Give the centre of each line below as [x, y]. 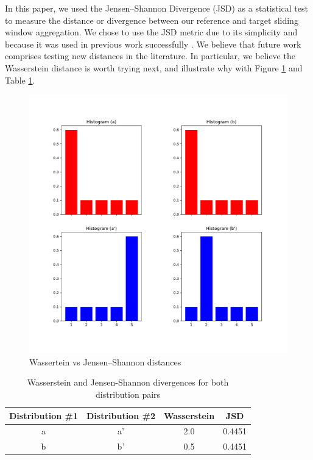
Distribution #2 [121, 415]
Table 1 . [20, 80]
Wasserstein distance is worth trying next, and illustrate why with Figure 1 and [154, 67]
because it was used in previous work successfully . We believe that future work [153, 44]
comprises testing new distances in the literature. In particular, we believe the [150, 56]
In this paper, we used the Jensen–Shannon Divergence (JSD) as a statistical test [156, 8]
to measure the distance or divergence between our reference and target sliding [152, 20]
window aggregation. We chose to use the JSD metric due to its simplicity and [151, 32]
